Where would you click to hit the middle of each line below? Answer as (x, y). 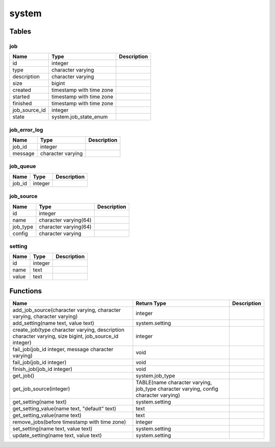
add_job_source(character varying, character (67, 310)
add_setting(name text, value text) (53, 323)
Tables (20, 31)
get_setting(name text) (40, 402)
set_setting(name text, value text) (52, 429)
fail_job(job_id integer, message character (63, 349)
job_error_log (26, 130)
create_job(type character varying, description (68, 330)
